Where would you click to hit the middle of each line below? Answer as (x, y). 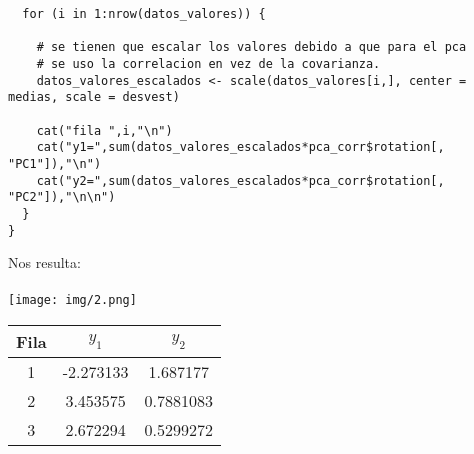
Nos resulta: (44, 262)
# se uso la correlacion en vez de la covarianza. (208, 63)
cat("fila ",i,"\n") (104, 130)
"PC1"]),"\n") (55, 163)
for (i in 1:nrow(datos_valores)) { (144, 14)
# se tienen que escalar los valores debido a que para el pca (251, 47)
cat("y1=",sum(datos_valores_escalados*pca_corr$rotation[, (240, 147)
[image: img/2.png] (72, 300)
